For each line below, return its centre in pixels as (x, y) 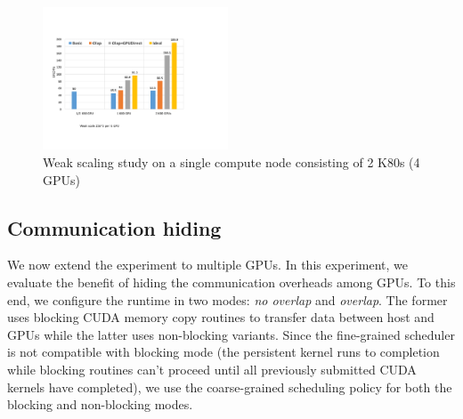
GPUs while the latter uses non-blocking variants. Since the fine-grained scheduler (231, 334)
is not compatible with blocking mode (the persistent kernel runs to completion (223, 352)
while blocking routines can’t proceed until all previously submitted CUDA (212, 370)
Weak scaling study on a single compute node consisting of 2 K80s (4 (231, 162)
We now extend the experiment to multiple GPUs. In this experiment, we (208, 265)
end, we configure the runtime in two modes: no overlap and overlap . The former (227, 299)
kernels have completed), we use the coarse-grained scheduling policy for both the (230, 387)
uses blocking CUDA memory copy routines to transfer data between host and (221, 317)
